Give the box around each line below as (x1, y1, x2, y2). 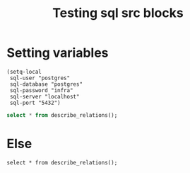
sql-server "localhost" (9, 93, 80, 100)
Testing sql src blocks (52, 5, 184, 21)
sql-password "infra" (9, 86, 73, 94)
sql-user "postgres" (9, 74, 71, 82)
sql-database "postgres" (9, 80, 83, 88)
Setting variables (6, 45, 109, 61)
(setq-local (6, 68, 42, 75)
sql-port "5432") (9, 99, 61, 106)
